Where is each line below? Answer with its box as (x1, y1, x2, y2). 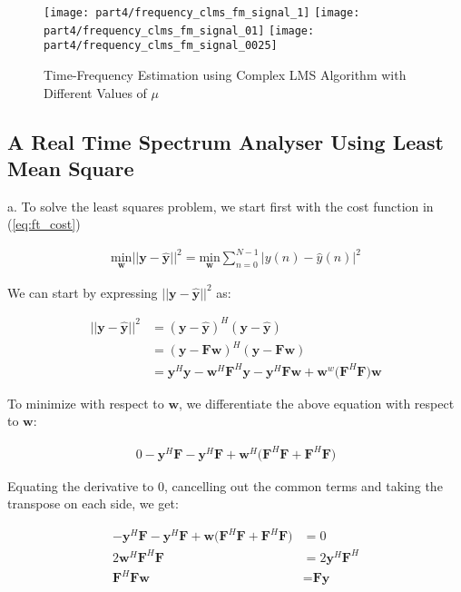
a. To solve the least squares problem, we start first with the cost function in (7, 196, 434, 215)
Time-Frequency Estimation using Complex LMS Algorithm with (44, 64, 407, 84)
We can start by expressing (7, 282, 158, 301)
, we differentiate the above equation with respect (179, 393, 455, 412)
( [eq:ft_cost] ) (7, 214, 81, 233)
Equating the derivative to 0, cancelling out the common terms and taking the (7, 476, 443, 495)
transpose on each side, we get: (7, 494, 179, 513)
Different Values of (44, 83, 147, 102)
